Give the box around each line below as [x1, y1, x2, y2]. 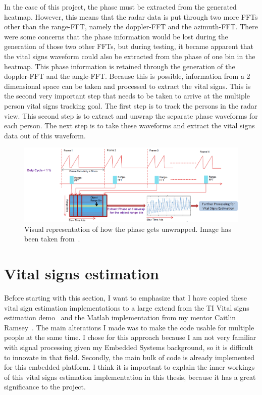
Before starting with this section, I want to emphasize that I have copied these [4, 292, 247, 303]
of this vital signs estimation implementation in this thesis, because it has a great [4, 371, 256, 382]
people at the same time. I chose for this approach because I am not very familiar [4, 332, 256, 342]
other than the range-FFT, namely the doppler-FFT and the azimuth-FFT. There [4, 21, 258, 32]
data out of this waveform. [4, 130, 86, 140]
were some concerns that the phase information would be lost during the [4, 31, 228, 41]
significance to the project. [4, 381, 86, 392]
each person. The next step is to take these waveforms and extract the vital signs [4, 120, 255, 131]
